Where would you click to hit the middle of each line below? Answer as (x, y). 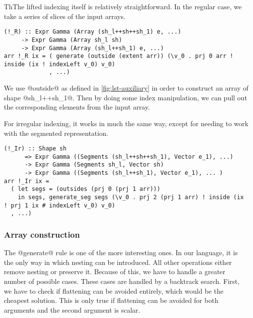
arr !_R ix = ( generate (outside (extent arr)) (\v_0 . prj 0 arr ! (119, 56)
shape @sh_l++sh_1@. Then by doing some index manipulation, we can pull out (126, 97)
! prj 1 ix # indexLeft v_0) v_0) (60, 205)
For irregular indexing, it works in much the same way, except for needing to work (126, 123)
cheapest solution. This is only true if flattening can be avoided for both (111, 300)
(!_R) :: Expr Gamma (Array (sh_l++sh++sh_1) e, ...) (93, 32)
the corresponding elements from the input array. (77, 107)
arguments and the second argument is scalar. (72, 309)
